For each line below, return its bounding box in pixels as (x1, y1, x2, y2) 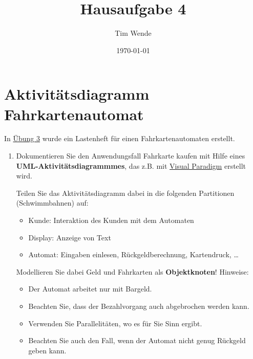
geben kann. (28, 345, 67, 355)
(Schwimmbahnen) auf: (16, 197, 89, 208)
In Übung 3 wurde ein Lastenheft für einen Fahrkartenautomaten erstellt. (4, 133, 235, 144)
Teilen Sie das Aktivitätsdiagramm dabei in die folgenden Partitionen (16, 187, 235, 198)
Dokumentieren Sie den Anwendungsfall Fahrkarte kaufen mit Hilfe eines (16, 150, 245, 161)
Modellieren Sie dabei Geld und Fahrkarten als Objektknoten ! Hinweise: (16, 266, 249, 277)
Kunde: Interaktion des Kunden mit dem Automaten (28, 215, 194, 225)
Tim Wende (115, 28, 152, 38)
